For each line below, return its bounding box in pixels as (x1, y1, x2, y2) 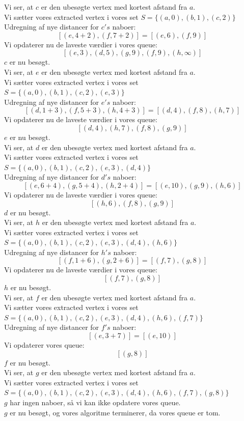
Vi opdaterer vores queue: (4, 340, 85, 350)
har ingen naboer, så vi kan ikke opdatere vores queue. (10, 397, 181, 407)
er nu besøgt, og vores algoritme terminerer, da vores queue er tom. (10, 407, 221, 417)
